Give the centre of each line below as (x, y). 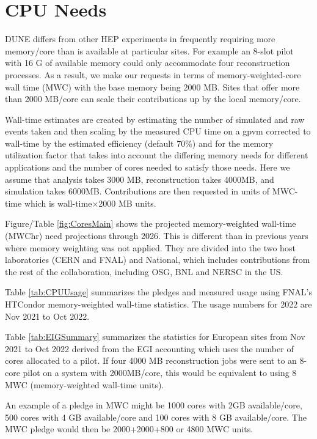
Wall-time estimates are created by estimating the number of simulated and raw (155, 119)
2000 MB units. (127, 203)
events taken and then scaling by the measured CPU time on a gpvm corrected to (158, 131)
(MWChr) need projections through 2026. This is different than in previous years (157, 236)
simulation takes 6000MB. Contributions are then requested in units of (137, 191)
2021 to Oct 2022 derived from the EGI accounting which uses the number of (149, 348)
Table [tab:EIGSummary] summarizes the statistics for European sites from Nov (155, 337)
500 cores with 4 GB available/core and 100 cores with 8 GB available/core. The (156, 417)
